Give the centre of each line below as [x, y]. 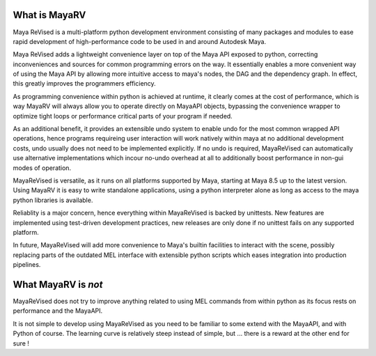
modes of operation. [42, 168]
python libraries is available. [53, 200]
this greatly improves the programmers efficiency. [84, 84]
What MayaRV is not [58, 285]
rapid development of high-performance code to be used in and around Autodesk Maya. [140, 41]
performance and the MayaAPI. [58, 311]
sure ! [21, 343]
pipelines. [27, 265]
